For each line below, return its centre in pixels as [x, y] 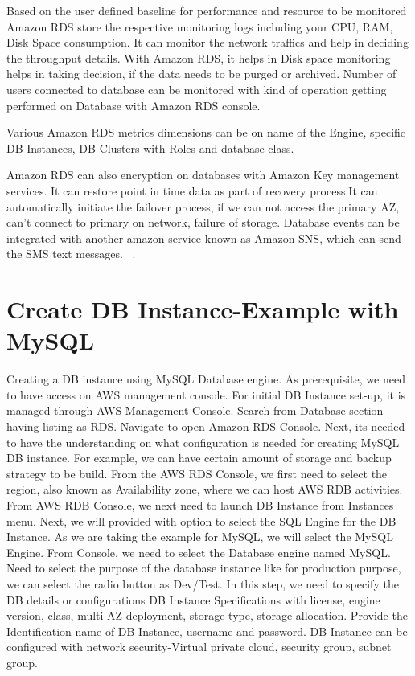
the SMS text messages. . [71, 254]
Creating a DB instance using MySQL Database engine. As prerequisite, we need [206, 379]
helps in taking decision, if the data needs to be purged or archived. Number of [201, 74]
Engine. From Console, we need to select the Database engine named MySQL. [199, 552]
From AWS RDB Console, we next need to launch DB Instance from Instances [200, 504]
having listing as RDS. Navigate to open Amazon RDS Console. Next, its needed [206, 426]
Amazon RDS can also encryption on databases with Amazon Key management [203, 175]
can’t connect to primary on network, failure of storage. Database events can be [203, 222]
